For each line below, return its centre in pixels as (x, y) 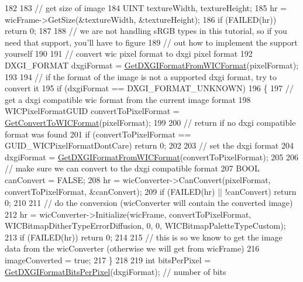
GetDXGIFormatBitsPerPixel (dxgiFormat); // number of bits (116, 271)
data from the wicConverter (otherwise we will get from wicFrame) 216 (132, 248)
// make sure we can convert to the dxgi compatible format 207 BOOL (132, 168)
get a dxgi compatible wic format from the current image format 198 (128, 99)
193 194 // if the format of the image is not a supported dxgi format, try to (141, 76)
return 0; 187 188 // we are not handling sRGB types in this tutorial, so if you (146, 31)
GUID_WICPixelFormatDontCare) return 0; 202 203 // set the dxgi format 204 (149, 145)
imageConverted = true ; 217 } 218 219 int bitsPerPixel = (108, 260)
